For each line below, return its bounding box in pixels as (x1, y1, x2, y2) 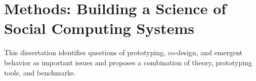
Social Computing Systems (4, 18, 194, 38)
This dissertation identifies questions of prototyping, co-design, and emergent (4, 47, 243, 58)
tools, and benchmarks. (4, 67, 76, 77)
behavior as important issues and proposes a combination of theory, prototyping (4, 57, 252, 67)
